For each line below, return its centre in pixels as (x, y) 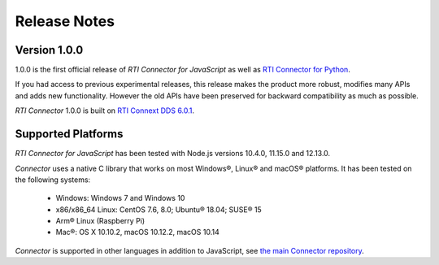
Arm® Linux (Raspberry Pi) (100, 221)
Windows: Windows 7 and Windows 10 (120, 198)
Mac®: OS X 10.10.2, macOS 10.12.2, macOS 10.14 (137, 232)
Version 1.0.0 (49, 50)
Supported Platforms (69, 134)
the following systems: (53, 180)
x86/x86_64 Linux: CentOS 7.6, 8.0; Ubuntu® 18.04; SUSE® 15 (159, 209)
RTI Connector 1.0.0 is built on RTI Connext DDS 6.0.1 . (105, 111)
